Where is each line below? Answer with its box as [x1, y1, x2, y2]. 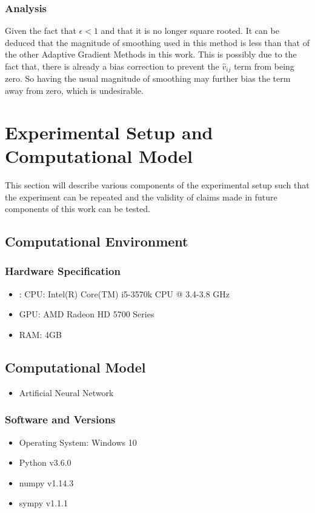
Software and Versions [5, 412, 116, 427]
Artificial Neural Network [19, 386, 114, 399]
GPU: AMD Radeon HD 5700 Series [19, 308, 154, 320]
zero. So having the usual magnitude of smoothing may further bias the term [5, 72, 291, 85]
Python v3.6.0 [19, 456, 71, 469]
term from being [234, 60, 294, 72]
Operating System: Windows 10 [19, 435, 137, 448]
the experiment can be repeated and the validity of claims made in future [5, 190, 277, 203]
